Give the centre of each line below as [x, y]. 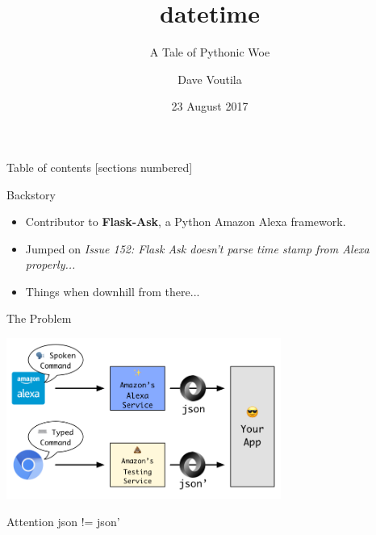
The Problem [39, 318]
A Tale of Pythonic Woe [210, 52]
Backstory [31, 194]
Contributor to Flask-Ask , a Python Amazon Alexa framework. [186, 222]
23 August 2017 [210, 106]
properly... [50, 264]
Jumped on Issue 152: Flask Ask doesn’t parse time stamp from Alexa [197, 248]
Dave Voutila [210, 79]
